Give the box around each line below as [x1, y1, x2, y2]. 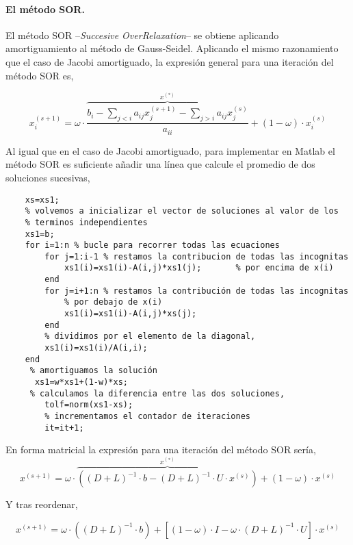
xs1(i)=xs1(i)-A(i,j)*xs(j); [64, 309, 197, 319]
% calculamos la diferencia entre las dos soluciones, [29, 388, 285, 398]
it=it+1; [44, 422, 84, 433]
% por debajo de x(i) [64, 297, 163, 307]
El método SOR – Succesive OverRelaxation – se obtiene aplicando [5, 27, 279, 42]
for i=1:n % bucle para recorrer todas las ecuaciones [25, 240, 280, 251]
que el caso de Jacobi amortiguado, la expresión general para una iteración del [5, 54, 334, 68]
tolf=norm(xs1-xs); [44, 400, 133, 410]
